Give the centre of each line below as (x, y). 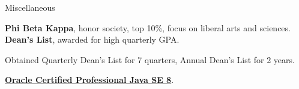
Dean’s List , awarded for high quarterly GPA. (92, 39)
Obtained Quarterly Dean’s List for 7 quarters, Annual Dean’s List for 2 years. (150, 59)
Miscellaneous (30, 7)
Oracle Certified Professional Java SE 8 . (89, 80)
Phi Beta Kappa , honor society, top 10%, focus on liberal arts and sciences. (148, 27)
